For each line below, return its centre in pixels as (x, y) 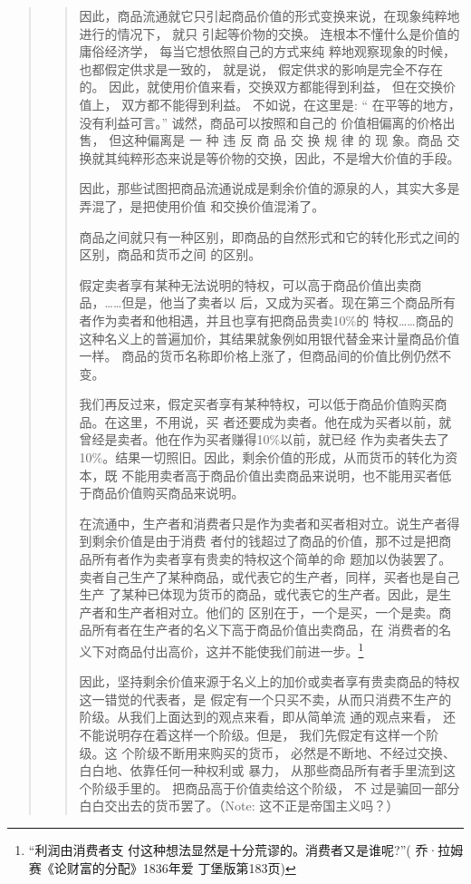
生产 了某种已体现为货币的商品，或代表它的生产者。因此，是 (259, 594)
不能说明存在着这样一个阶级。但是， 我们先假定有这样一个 (253, 735)
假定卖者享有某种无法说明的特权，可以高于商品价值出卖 (244, 284)
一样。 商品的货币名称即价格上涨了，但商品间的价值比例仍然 (259, 356)
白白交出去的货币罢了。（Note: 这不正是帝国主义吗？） (239, 806)
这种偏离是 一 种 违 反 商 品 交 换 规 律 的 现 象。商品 (282, 140)
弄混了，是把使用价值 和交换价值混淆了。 (202, 205)
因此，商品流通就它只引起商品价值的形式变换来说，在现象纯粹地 (269, 15)
